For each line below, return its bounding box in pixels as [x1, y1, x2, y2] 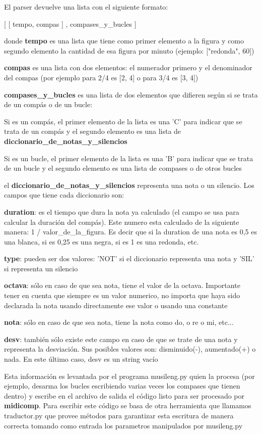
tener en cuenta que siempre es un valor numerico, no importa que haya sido [4, 290, 240, 301]
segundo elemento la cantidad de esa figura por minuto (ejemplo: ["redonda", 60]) [4, 45, 254, 56]
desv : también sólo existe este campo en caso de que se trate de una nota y [4, 333, 238, 344]
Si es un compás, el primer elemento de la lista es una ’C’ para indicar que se [4, 116, 242, 126]
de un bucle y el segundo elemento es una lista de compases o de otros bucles [4, 163, 242, 173]
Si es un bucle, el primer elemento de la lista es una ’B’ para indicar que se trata [4, 153, 253, 163]
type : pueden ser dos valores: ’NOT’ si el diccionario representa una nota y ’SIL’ [4, 253, 254, 264]
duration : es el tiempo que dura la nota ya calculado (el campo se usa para [4, 206, 239, 217]
